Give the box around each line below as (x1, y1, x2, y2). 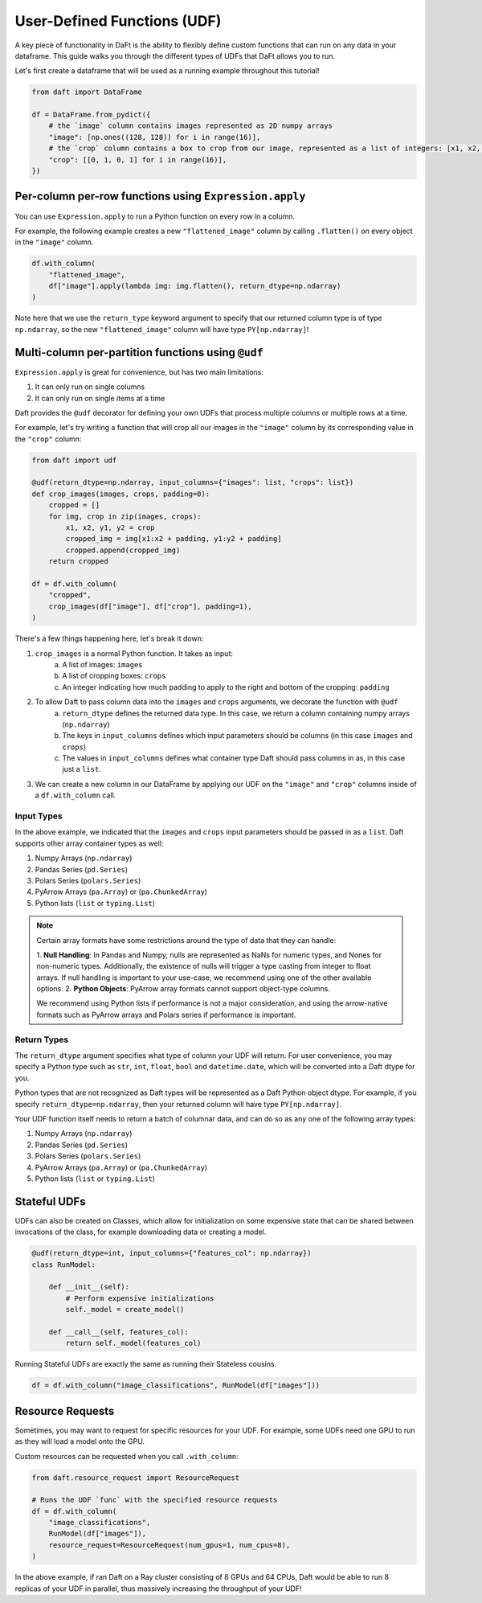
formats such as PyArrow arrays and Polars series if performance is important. (36, 1010, 296, 1019)
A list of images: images (62, 659, 144, 669)
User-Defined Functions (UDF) (14, 12, 222, 30)
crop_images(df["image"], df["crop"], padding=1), (48, 601, 252, 611)
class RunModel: (31, 1260, 96, 1269)
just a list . (62, 765, 102, 774)
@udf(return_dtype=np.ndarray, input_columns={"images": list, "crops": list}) (31, 478, 354, 487)
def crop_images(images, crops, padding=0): (31, 489, 210, 498)
